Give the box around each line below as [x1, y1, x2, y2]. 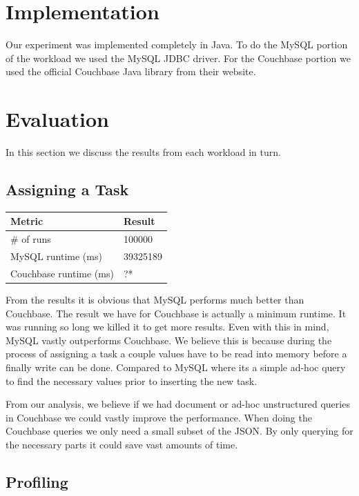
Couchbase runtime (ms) [10, 266, 114, 280]
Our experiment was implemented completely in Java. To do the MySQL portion [6, 37, 348, 52]
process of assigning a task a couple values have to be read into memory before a [6, 346, 347, 361]
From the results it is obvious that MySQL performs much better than [6, 292, 304, 306]
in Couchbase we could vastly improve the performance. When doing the [6, 410, 312, 424]
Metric [10, 214, 43, 228]
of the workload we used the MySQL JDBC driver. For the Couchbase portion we [6, 50, 351, 65]
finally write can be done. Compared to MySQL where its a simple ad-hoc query [6, 359, 346, 374]
